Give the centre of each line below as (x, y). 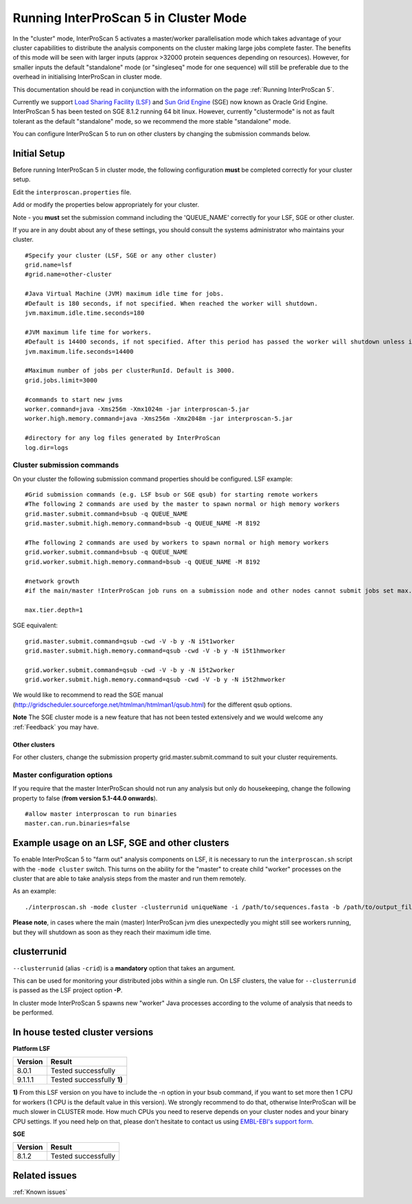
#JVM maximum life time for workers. (89, 332)
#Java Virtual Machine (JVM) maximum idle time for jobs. (125, 294)
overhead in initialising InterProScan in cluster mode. (87, 77)
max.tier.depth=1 (54, 610)
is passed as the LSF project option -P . (68, 990)
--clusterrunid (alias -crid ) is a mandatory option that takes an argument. (124, 968)
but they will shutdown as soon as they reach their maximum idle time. (112, 932)
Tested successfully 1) (87, 1080)
